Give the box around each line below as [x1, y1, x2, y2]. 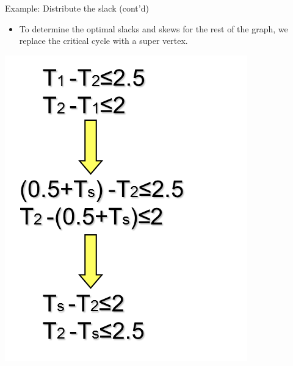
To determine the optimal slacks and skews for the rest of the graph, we [19, 22, 288, 35]
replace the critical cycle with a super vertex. [19, 34, 188, 47]
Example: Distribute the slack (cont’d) [5, 2, 149, 14]
